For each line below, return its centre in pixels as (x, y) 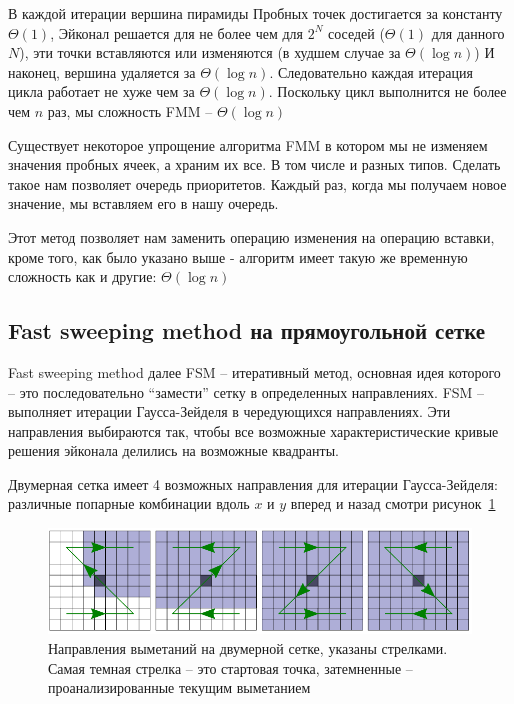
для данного (468, 32)
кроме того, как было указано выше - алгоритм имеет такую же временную (238, 256)
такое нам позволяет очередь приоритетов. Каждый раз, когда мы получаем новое (257, 183)
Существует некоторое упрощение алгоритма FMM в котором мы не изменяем (248, 144)
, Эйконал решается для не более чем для (176, 32)
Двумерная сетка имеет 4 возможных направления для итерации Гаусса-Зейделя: (253, 483)
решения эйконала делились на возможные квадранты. (173, 450)
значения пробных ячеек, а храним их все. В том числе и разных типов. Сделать (254, 164)
